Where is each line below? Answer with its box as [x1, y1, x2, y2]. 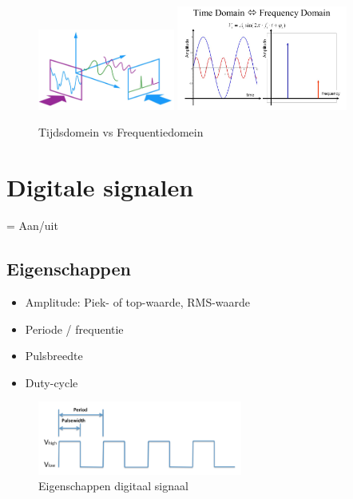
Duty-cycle [25, 374, 78, 390]
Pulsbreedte [25, 347, 83, 364]
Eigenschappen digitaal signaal [38, 477, 188, 494]
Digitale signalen [6, 171, 194, 204]
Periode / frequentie [25, 320, 124, 337]
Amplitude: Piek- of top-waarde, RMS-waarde [25, 293, 251, 310]
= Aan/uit [6, 217, 58, 234]
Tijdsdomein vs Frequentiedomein [38, 124, 204, 141]
